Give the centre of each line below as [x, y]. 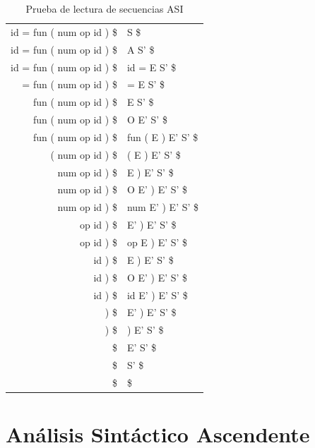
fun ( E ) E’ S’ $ [162, 137]
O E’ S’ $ [147, 120]
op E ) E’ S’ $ [157, 242]
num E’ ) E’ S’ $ [163, 207]
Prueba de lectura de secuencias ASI [105, 8]
